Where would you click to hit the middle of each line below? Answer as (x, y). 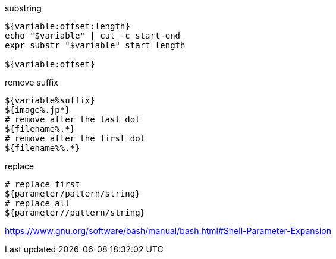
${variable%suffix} (50, 100)
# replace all (37, 203)
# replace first (43, 184)
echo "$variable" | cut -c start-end (93, 36)
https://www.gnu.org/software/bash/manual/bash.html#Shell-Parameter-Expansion (168, 231)
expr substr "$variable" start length (95, 45)
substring (23, 8)
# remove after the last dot (73, 119)
